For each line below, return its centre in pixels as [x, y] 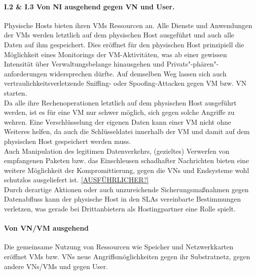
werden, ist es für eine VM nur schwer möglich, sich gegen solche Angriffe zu [119, 112]
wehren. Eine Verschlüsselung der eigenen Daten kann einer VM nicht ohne [118, 121]
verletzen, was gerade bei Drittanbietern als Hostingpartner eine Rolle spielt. [120, 209]
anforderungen [26, 73]
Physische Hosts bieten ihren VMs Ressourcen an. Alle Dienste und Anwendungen [128, 25]
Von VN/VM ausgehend [46, 228]
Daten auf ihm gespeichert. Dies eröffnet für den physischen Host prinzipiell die [124, 44]
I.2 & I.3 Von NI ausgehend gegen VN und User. [89, 6]
